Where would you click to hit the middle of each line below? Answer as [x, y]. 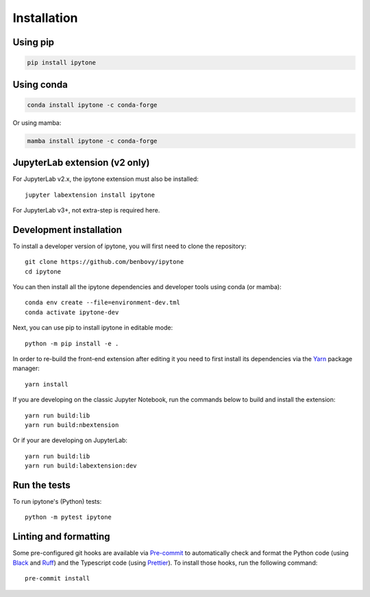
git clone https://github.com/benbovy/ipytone [104, 262]
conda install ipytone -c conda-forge [92, 105]
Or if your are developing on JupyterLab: [70, 440]
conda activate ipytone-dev [72, 312]
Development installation [67, 230]
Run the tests [42, 485]
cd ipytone [43, 271]
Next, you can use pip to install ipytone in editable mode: [93, 328]
